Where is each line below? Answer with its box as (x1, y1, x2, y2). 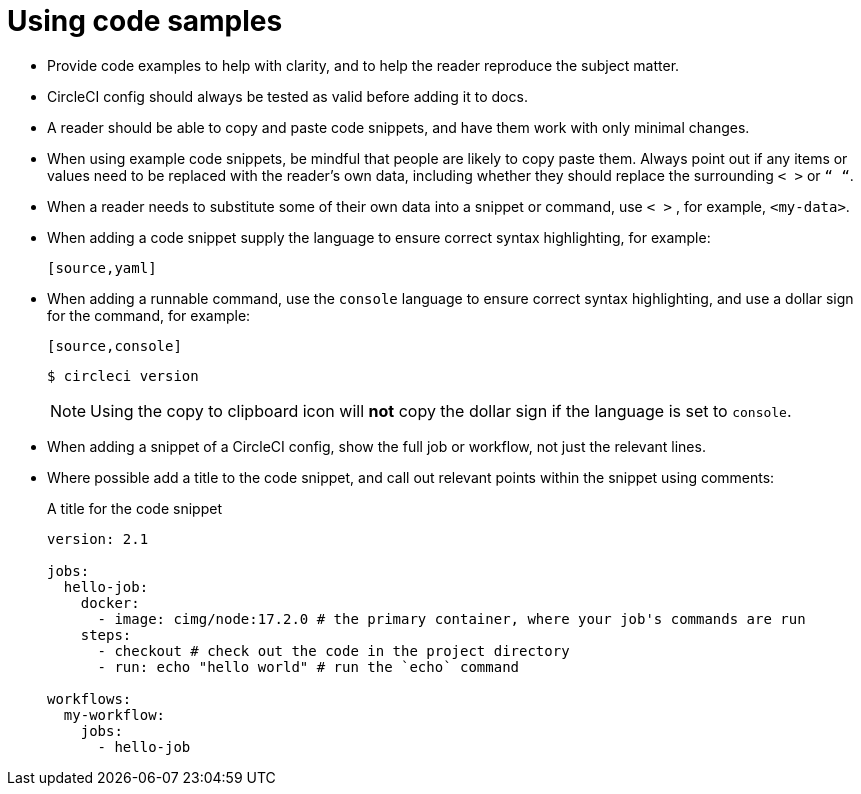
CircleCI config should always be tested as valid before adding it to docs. (47, 87, 528, 105)
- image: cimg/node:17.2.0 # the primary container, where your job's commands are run (97, 610, 806, 627)
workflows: (47, 690, 132, 707)
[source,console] (47, 337, 182, 354)
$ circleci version (47, 367, 199, 384)
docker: (80, 594, 140, 611)
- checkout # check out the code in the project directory (97, 642, 570, 659)
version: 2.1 (47, 530, 149, 547)
